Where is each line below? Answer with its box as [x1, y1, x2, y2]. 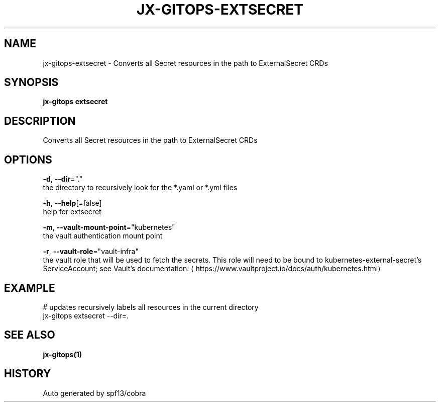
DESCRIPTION [4, 114, 76, 127]
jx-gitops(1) [43, 350, 82, 359]
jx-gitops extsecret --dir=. [43, 311, 129, 320]
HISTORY [4, 367, 51, 380]
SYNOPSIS [4, 76, 59, 89]
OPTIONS [4, 153, 52, 166]
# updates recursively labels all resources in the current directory [43, 302, 259, 311]
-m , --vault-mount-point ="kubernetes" [43, 223, 175, 232]
